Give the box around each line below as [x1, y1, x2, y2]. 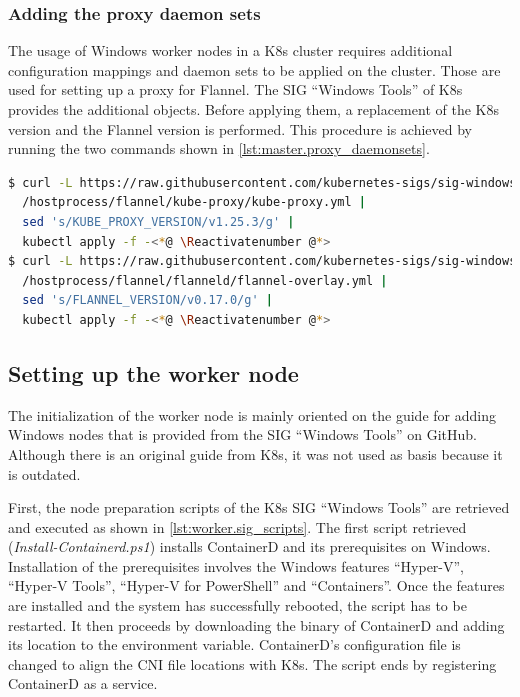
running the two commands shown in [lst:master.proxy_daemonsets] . [8, 138, 430, 159]
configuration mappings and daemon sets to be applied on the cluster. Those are [8, 59, 501, 80]
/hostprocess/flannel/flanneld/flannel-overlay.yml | [22, 273, 388, 288]
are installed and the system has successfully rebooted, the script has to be [8, 595, 467, 616]
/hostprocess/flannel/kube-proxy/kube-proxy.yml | [22, 195, 366, 210]
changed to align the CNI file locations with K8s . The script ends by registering [8, 653, 497, 674]
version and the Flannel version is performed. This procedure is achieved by [8, 118, 472, 139]
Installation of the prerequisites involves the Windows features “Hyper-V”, [8, 555, 465, 576]
